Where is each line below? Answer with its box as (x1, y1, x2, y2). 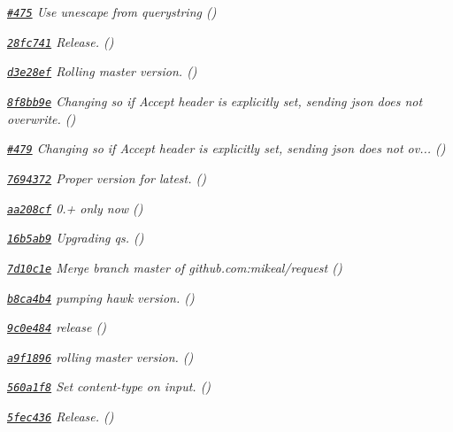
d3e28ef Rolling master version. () (7, 62, 197, 81)
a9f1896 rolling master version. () (7, 347, 194, 366)
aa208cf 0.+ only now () (7, 198, 143, 217)
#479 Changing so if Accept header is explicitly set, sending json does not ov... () (7, 139, 446, 158)
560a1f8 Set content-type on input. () (7, 377, 211, 396)
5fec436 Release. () (7, 407, 114, 426)
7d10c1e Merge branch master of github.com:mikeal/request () (7, 258, 342, 276)
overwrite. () (7, 109, 76, 127)
